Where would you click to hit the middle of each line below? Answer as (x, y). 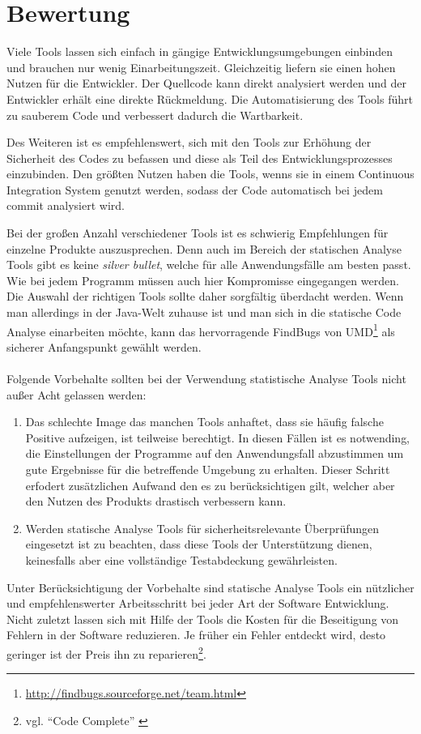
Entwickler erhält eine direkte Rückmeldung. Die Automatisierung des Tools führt (210, 98)
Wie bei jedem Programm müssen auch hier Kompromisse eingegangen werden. (203, 280)
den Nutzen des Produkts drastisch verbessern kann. (156, 501)
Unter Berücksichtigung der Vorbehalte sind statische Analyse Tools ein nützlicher (210, 587)
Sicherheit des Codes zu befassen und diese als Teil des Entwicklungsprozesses (200, 158)
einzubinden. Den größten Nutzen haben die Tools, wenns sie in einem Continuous (210, 174)
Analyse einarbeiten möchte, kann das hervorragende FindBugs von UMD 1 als (201, 330)
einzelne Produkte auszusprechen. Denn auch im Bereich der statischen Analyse (204, 248)
